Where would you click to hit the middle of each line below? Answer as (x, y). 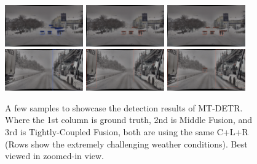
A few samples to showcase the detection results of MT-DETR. (124, 107)
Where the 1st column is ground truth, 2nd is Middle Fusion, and (129, 120)
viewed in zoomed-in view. (54, 156)
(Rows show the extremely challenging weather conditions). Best (126, 143)
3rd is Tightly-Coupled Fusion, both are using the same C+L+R (127, 132)
